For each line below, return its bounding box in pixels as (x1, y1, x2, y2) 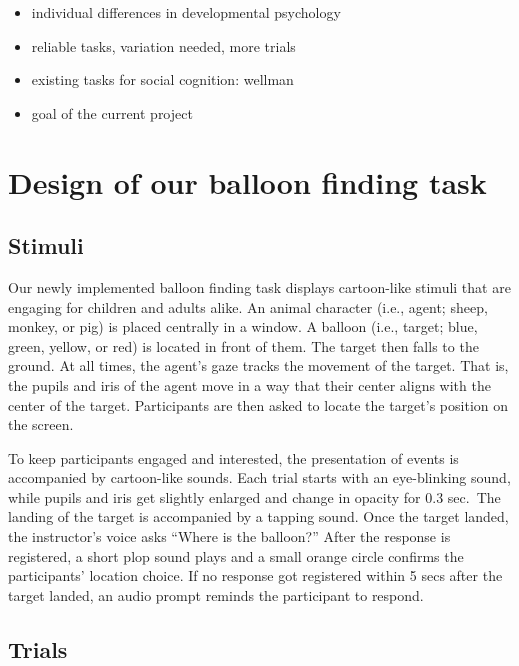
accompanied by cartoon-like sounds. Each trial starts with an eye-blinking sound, (8, 467, 511, 488)
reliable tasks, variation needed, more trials (31, 35, 296, 56)
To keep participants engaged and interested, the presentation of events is (8, 447, 459, 468)
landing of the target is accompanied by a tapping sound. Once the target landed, (8, 506, 509, 527)
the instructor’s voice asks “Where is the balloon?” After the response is (8, 526, 451, 547)
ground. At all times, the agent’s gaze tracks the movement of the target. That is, (8, 355, 509, 376)
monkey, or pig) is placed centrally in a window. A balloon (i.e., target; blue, (8, 316, 478, 337)
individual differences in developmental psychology (31, 2, 341, 22)
